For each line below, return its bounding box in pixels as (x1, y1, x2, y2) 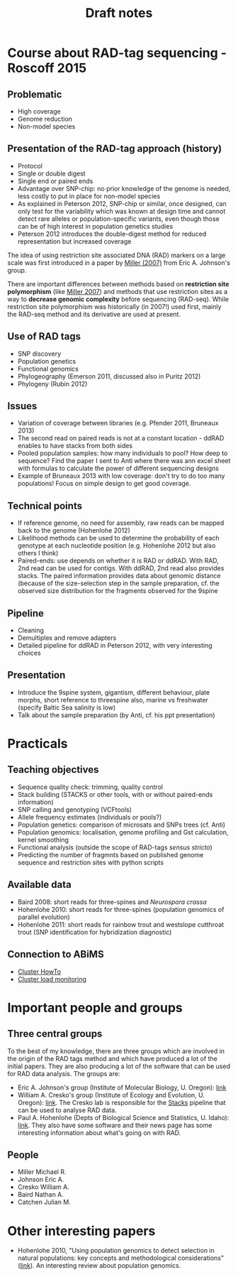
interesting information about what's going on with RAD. (17, 1128, 181, 1137)
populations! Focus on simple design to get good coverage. (17, 479, 191, 488)
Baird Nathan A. (17, 1190, 64, 1199)
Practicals (7, 736, 69, 752)
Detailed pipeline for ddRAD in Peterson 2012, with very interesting (17, 641, 212, 650)
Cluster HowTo (17, 967, 62, 976)
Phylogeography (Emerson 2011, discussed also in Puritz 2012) (17, 371, 201, 381)
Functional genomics (17, 364, 79, 373)
